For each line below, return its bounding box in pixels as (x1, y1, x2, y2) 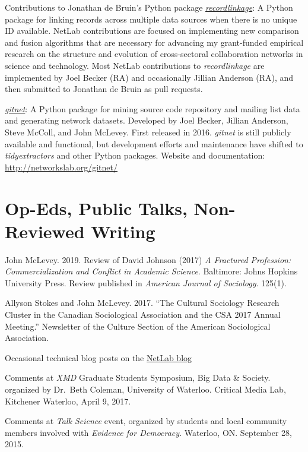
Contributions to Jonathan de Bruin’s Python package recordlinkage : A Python (5, 1, 293, 13)
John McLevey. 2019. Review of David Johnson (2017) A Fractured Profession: (5, 253, 291, 265)
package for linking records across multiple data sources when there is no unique (5, 12, 297, 25)
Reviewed (5, 219, 85, 243)
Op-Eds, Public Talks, (5, 195, 188, 220)
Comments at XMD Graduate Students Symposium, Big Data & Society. (5, 371, 271, 384)
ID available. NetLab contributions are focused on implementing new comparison (5, 24, 299, 37)
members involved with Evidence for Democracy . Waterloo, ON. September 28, (5, 426, 292, 438)
